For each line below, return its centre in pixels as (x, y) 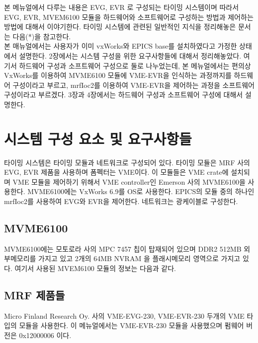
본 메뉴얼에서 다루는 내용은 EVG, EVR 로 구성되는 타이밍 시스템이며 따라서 (122, 7)
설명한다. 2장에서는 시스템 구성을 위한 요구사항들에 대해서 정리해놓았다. (130, 55)
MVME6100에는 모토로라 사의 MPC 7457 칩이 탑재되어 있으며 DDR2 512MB (123, 248)
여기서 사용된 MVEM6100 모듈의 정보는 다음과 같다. (95, 268)
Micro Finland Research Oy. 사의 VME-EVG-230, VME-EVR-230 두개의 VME (124, 315)
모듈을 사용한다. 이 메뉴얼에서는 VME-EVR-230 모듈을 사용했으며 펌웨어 (131, 325)
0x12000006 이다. (45, 335)
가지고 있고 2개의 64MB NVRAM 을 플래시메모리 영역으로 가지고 (139, 258)
